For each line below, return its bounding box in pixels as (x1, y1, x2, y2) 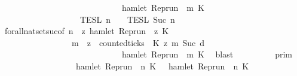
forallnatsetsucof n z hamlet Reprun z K (4, 25, 169, 37)
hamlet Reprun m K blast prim (121, 48, 293, 60)
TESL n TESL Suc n (79, 13, 175, 25)
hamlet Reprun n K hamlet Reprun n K (75, 59, 249, 72)
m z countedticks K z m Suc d (71, 36, 205, 48)
